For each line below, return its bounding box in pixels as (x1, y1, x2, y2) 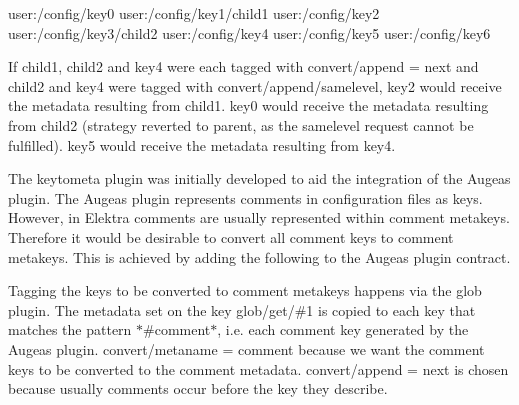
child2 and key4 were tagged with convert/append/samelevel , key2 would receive (8, 75, 502, 96)
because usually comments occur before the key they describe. (8, 378, 388, 399)
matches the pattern (8, 319, 132, 340)
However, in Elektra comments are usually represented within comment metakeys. (8, 207, 510, 228)
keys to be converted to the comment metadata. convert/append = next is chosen (8, 358, 509, 379)
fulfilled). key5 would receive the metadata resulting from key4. (8, 134, 396, 155)
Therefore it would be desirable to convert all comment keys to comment (8, 226, 454, 247)
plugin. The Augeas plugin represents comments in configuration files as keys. (8, 187, 483, 208)
